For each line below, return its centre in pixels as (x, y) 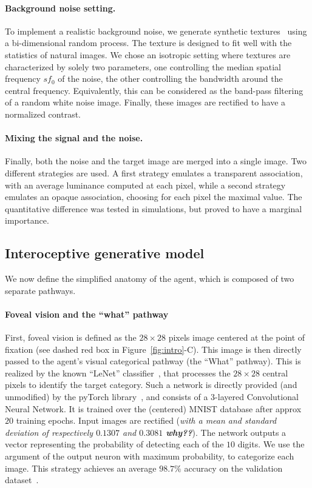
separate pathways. (40, 290)
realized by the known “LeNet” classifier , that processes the (118, 373)
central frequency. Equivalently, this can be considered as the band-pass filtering (154, 90)
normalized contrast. (43, 114)
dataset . (22, 480)
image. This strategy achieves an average (81, 468)
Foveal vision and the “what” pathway (87, 314)
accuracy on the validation (233, 468)
